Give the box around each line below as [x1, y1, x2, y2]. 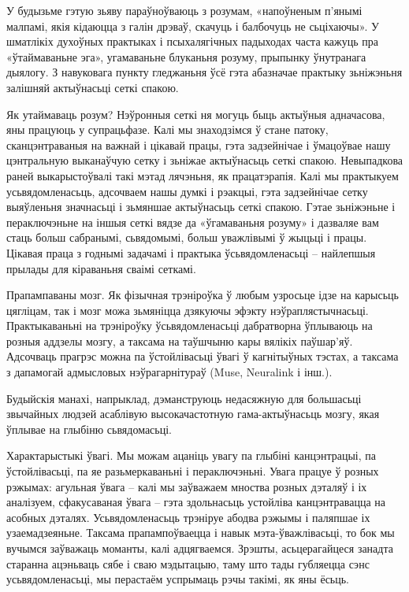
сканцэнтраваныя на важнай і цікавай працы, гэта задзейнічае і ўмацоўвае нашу [6, 136, 391, 153]
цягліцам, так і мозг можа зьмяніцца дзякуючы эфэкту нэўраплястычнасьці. [6, 302, 369, 318]
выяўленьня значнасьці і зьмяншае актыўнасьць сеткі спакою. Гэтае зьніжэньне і [6, 198, 396, 215]
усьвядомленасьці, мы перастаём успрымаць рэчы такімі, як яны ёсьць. [6, 571, 349, 587]
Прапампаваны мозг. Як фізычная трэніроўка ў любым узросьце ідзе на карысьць [6, 287, 399, 303]
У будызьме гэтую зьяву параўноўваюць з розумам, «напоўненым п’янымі [6, 2, 363, 18]
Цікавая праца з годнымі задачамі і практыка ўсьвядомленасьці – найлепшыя [6, 244, 376, 261]
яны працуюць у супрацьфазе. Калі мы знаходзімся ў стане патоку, [6, 121, 329, 138]
